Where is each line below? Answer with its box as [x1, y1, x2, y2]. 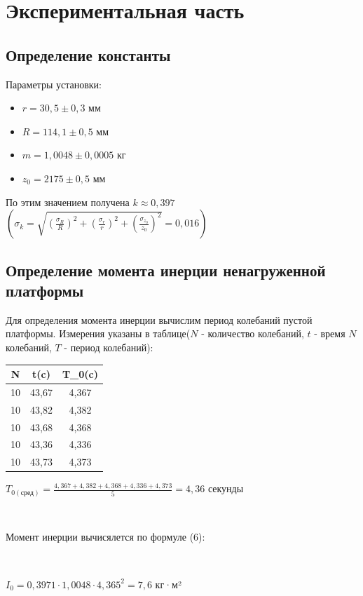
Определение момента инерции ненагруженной [6, 259, 326, 280]
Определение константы [6, 43, 171, 65]
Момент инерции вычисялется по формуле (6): [6, 529, 205, 544]
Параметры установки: [6, 76, 102, 91]
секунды [207, 481, 244, 496]
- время [314, 326, 345, 341]
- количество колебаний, [201, 326, 304, 341]
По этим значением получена [6, 194, 130, 209]
